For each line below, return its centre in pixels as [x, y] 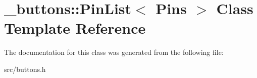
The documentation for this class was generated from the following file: [114, 52]
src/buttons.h [25, 69]
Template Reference [75, 28]
